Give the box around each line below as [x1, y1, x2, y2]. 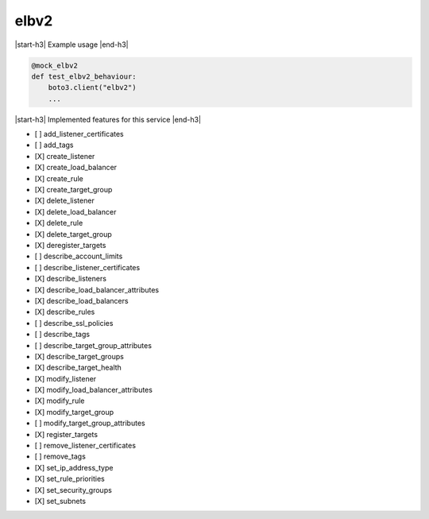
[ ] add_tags [34, 140, 74, 150]
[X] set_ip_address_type [34, 463, 114, 472]
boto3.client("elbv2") [48, 83, 137, 92]
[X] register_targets [34, 429, 99, 439]
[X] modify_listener [34, 374, 97, 383]
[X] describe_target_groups [34, 351, 125, 361]
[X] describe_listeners [34, 274, 107, 284]
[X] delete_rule [34, 219, 83, 228]
